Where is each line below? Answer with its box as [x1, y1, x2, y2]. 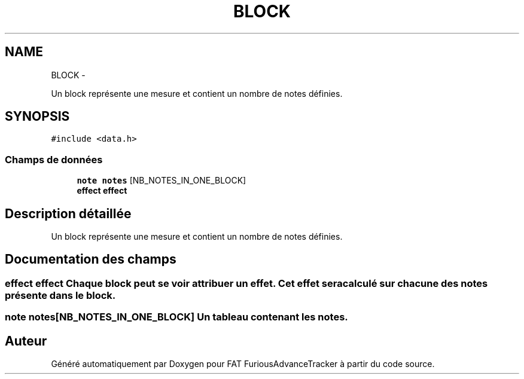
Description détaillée [5, 206, 132, 221]
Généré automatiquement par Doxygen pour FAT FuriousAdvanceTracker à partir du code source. [51, 359, 435, 369]
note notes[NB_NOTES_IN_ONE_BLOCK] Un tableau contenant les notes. [5, 311, 348, 323]
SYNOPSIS [5, 109, 70, 124]
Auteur [5, 333, 47, 349]
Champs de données [5, 153, 103, 166]
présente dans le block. [5, 289, 116, 301]
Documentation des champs [5, 252, 176, 267]
